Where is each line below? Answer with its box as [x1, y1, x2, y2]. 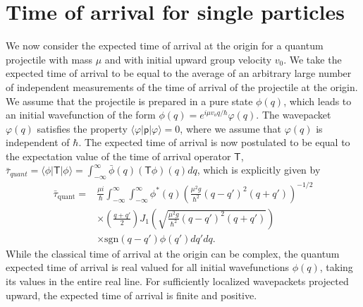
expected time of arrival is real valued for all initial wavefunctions [6, 260, 290, 275]
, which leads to [283, 93, 352, 108]
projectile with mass [6, 52, 93, 66]
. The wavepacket [256, 107, 331, 122]
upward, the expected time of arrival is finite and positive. [6, 287, 257, 302]
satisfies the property [37, 121, 128, 136]
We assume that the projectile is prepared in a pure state [6, 93, 253, 108]
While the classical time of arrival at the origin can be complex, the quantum [6, 246, 340, 260]
